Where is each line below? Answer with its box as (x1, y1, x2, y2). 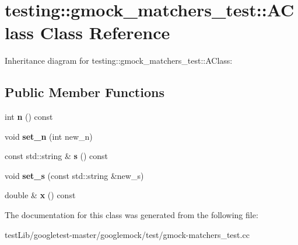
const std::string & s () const (5, 150, 108, 162)
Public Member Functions (5, 83, 164, 101)
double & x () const (5, 189, 76, 201)
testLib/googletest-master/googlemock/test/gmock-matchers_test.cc (5, 228, 250, 240)
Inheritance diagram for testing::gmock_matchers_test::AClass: (5, 54, 233, 67)
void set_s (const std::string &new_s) (5, 169, 144, 181)
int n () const (5, 111, 53, 123)
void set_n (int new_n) (5, 130, 93, 142)
